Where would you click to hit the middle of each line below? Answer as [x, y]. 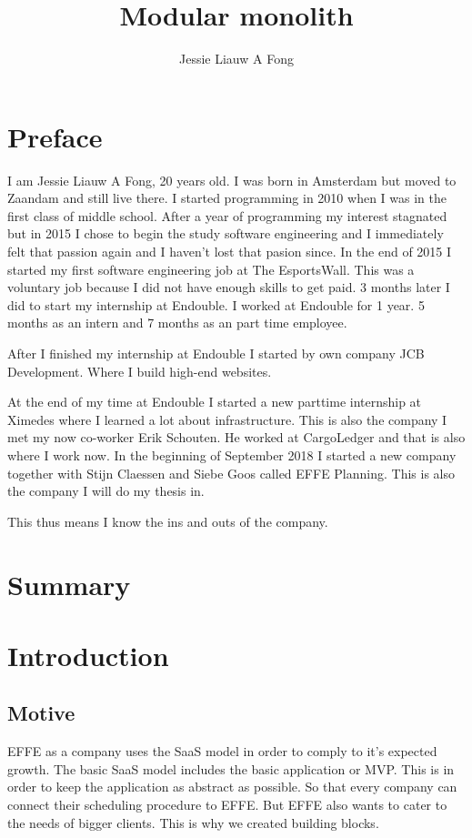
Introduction [88, 655]
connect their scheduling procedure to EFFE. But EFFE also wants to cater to [227, 805]
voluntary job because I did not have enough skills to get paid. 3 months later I [229, 287]
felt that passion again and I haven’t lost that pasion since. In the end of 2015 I [230, 252]
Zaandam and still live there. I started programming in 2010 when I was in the [227, 198]
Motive [41, 713]
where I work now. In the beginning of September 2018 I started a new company [232, 454]
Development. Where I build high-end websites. [140, 371]
